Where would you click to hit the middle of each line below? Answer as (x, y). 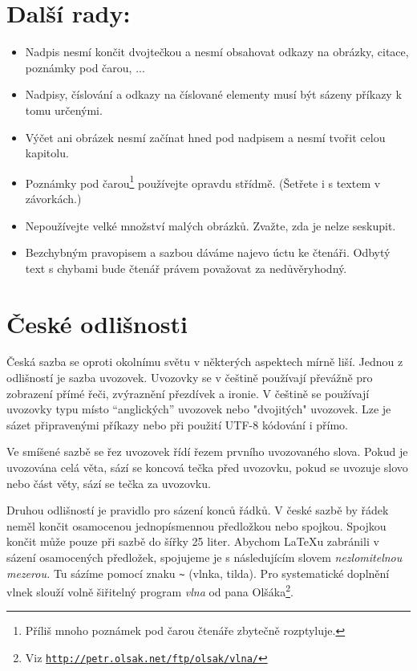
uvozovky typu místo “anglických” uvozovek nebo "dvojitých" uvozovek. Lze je (199, 409)
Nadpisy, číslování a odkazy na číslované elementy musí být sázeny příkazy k (213, 94)
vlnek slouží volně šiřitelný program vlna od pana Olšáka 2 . (150, 590)
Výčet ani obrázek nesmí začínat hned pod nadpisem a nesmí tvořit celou (205, 137)
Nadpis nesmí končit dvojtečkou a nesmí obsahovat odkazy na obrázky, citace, (217, 52)
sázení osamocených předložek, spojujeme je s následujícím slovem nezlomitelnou (204, 557)
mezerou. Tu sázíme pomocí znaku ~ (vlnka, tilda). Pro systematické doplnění (198, 573)
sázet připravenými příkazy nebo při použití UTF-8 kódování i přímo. (177, 424)
